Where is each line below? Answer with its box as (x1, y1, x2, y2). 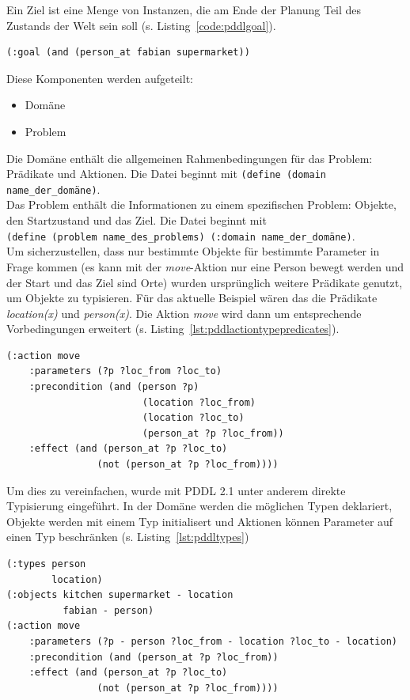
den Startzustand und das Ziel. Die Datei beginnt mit (6, 212, 267, 229)
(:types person (6, 558, 86, 569)
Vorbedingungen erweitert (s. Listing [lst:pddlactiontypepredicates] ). (6, 320, 340, 337)
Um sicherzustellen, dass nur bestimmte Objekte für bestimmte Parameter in (6, 243, 380, 259)
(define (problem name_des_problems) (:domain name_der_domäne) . (6, 227, 355, 244)
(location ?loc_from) (142, 396, 256, 408)
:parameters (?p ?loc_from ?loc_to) (28, 365, 222, 377)
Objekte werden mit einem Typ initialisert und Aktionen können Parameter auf (6, 513, 393, 529)
